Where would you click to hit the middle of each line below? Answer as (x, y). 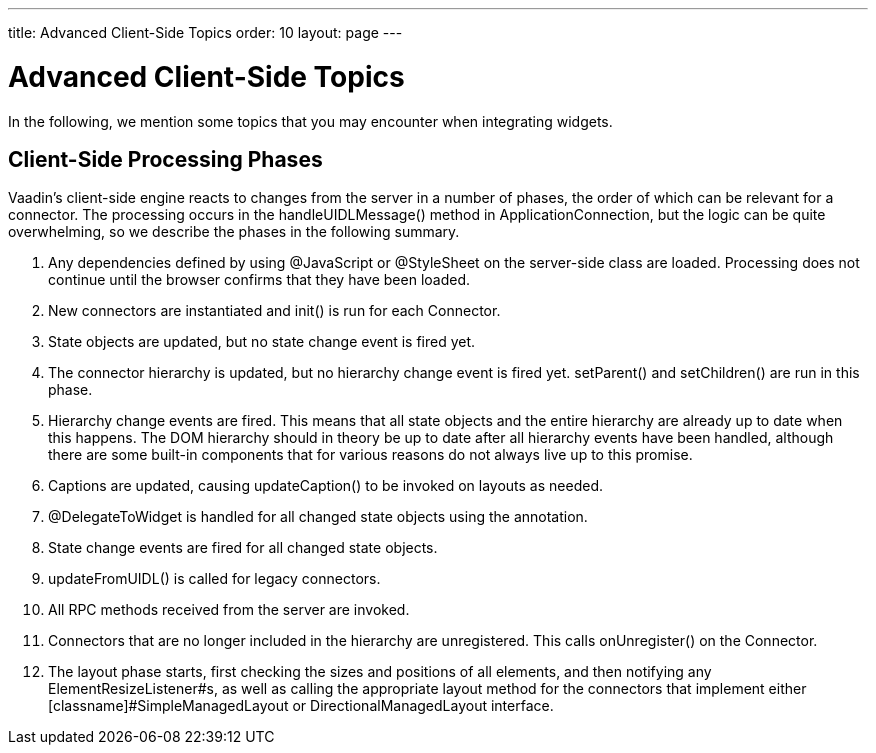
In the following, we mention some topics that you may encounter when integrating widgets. (310, 121)
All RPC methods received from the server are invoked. (229, 610)
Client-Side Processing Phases (165, 159)
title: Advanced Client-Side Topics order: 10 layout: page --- (205, 32)
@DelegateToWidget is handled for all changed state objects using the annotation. (318, 517)
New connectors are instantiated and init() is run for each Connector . (274, 311)
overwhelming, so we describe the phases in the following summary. (234, 232)
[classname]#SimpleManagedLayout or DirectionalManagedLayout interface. (301, 706)
